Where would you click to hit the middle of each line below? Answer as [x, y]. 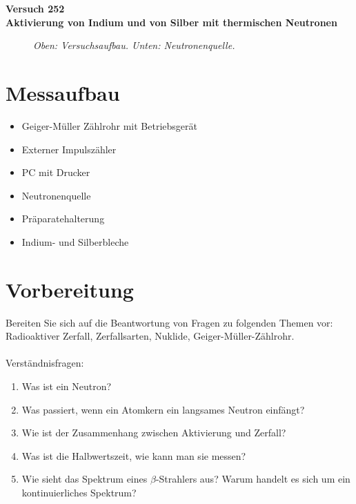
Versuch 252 [35, 8]
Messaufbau [63, 92]
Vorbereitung [70, 289]
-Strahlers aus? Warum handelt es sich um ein [253, 479]
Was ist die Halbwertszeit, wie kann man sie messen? [134, 455]
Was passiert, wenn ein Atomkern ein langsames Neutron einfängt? [163, 409]
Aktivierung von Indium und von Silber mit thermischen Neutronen [171, 22]
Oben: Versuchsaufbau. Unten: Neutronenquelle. [134, 45]
